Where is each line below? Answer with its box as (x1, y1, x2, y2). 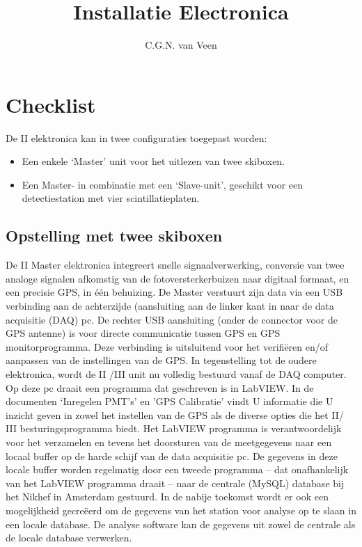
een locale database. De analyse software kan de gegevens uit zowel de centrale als (6, 516, 356, 531)
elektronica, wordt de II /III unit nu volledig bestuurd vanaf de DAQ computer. (6, 366, 347, 381)
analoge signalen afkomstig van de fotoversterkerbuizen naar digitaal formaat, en (6, 271, 349, 285)
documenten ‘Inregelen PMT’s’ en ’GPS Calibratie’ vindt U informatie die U (6, 394, 333, 409)
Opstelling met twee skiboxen (6, 225, 223, 246)
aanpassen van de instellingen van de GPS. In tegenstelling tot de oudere (6, 353, 317, 367)
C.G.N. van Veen (145, 38, 217, 52)
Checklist (6, 90, 96, 118)
